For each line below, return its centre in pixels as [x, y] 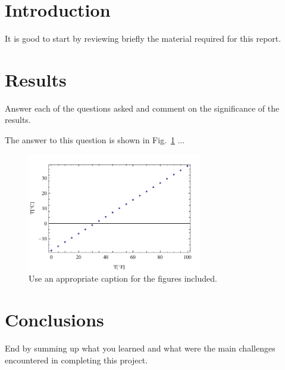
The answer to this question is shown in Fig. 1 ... [95, 140]
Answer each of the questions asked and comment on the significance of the [142, 108]
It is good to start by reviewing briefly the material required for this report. [143, 38]
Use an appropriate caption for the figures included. [123, 278]
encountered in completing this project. [76, 360]
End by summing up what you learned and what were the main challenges [140, 348]
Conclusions [54, 319]
